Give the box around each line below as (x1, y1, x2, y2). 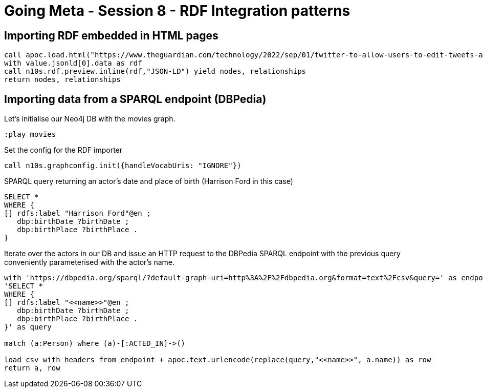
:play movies (4, 130, 56, 139)
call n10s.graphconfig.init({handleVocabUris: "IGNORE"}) (4, 161, 241, 170)
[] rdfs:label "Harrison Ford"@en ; (4, 209, 151, 218)
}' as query (4, 323, 52, 332)
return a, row (4, 364, 60, 373)
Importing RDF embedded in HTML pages (4, 29, 218, 42)
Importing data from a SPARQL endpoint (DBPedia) (4, 92, 267, 106)
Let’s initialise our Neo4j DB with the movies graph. (4, 114, 175, 123)
